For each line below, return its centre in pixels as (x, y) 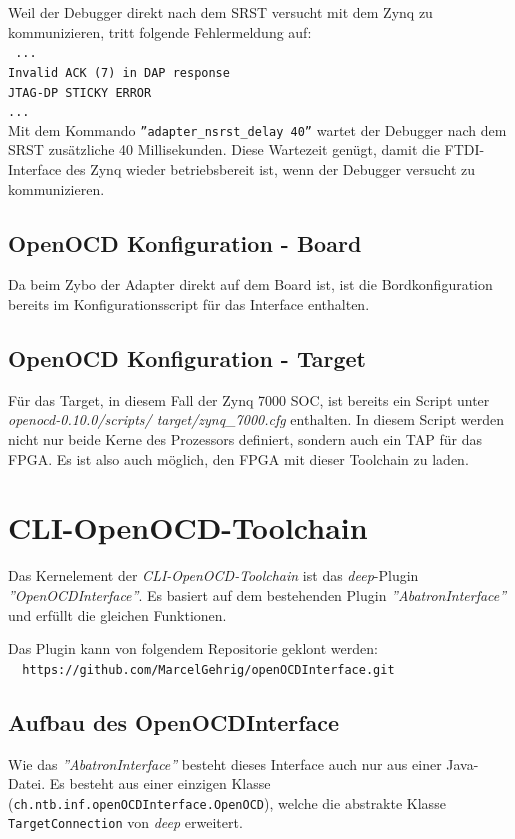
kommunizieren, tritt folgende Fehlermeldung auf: (160, 31)
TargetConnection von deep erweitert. (125, 822)
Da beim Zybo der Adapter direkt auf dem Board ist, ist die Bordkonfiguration (250, 284)
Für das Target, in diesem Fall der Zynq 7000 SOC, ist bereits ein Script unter (249, 399)
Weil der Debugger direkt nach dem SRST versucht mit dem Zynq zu (220, 12)
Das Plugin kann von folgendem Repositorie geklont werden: (193, 648)
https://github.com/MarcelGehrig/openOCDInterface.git (208, 669)
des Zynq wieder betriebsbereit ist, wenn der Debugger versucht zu (270, 169)
